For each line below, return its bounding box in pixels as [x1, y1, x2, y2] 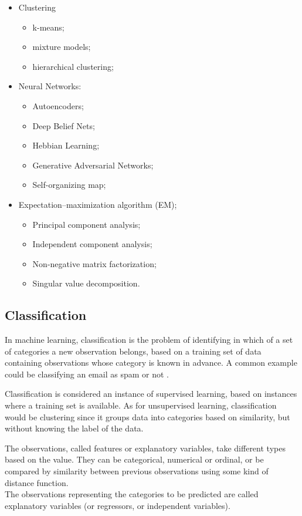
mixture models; [32, 41, 91, 53]
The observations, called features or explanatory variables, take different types [5, 441, 286, 454]
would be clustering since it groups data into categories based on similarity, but [5, 410, 290, 423]
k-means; [32, 21, 65, 33]
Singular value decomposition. [32, 277, 140, 289]
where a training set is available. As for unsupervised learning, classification [5, 399, 277, 412]
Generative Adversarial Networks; [32, 158, 154, 171]
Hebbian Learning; [32, 139, 100, 151]
